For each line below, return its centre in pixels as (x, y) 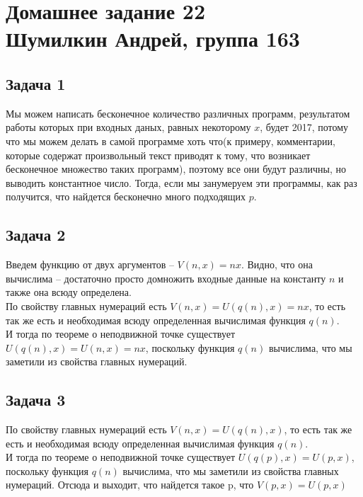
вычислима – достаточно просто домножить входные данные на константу (166, 278)
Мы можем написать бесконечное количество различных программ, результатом (178, 113)
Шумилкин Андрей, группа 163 (153, 39)
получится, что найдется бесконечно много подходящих (126, 196)
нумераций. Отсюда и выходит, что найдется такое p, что (130, 485)
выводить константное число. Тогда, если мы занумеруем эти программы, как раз (181, 182)
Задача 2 (36, 235)
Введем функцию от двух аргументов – (90, 264)
